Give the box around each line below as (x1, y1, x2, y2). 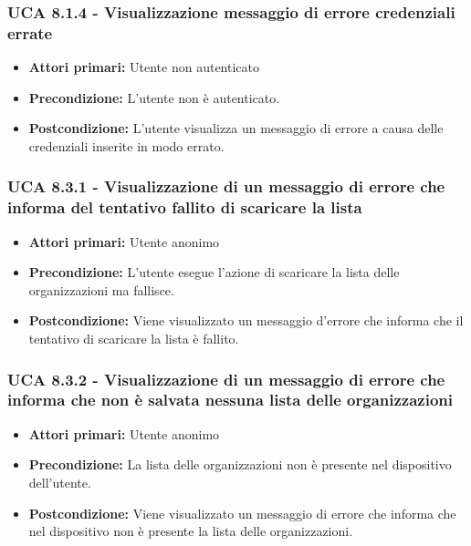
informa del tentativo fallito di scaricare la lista (7, 196, 362, 219)
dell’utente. (28, 472, 91, 491)
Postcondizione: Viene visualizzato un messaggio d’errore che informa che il (28, 311, 464, 330)
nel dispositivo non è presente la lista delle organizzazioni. (28, 521, 353, 541)
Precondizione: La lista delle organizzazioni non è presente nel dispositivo (28, 455, 452, 474)
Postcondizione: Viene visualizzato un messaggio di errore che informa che (28, 503, 456, 522)
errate (7, 21, 53, 44)
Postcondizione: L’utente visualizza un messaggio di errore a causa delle (28, 118, 444, 138)
